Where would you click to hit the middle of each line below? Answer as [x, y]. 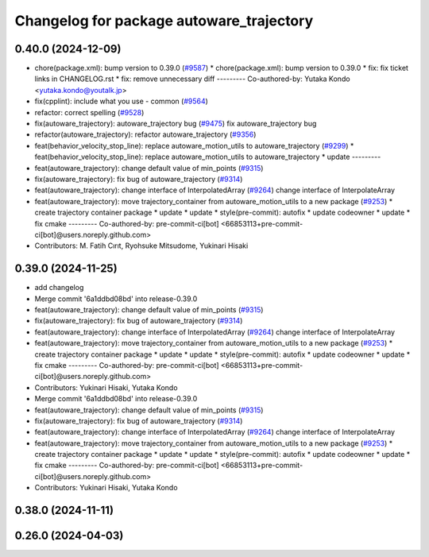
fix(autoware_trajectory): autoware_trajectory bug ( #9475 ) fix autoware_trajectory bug [176, 124]
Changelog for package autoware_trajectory [164, 21]
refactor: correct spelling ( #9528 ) [89, 112]
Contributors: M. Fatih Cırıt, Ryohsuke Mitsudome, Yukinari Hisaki [141, 246]
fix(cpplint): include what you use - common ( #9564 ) [121, 101]
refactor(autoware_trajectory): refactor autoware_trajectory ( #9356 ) [145, 134]
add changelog [59, 288]
